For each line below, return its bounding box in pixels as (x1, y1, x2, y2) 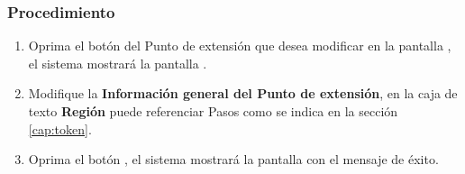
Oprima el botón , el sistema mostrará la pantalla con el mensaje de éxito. (28, 150, 439, 169)
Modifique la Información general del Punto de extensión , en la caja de (28, 84, 458, 103)
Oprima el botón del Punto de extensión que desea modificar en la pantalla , (28, 36, 451, 55)
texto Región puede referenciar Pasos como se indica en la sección (28, 102, 398, 120)
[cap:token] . (28, 119, 92, 138)
